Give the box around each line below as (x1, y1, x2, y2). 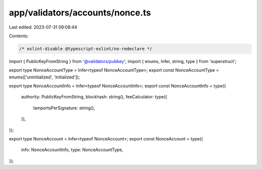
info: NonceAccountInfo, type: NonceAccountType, (21, 147, 123, 153)
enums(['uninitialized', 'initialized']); (9, 74, 80, 80)
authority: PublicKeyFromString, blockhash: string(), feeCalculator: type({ (21, 94, 167, 100)
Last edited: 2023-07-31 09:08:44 (9, 24, 78, 30)
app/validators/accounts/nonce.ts (9, 7, 151, 18)
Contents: (9, 33, 29, 39)
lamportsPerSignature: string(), (33, 105, 96, 111)
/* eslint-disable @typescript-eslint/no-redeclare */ (19, 46, 152, 51)
